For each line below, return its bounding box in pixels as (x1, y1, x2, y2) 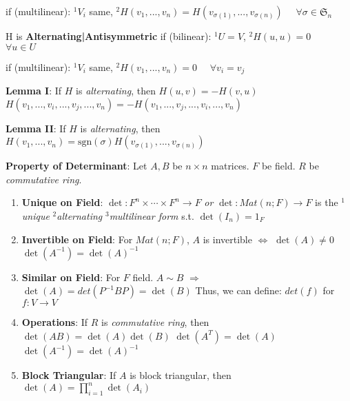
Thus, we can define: (195, 283, 282, 298)
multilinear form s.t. (109, 209, 194, 223)
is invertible (203, 232, 252, 246)
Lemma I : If (6, 83, 62, 98)
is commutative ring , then (101, 315, 209, 329)
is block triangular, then (130, 368, 231, 382)
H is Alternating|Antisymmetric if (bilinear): (6, 29, 212, 43)
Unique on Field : (21, 195, 103, 209)
